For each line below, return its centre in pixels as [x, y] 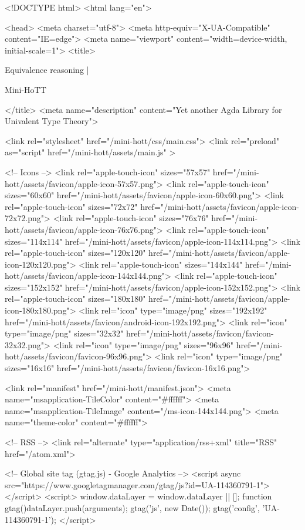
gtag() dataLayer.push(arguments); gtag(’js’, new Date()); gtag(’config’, [132, 507]
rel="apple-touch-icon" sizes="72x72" [71, 206]
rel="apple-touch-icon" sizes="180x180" [75, 299]
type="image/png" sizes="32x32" [64, 333]
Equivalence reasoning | [47, 70]
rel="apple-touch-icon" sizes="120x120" [75, 253]
